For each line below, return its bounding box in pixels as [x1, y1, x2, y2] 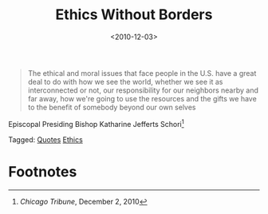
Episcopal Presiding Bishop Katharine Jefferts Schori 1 [8, 117, 185, 129]
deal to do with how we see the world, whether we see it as [27, 77, 223, 86]
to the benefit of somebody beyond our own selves [27, 102, 197, 112]
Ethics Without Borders [55, 6, 213, 24]
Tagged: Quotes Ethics [8, 134, 84, 145]
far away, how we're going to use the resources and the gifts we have [27, 93, 257, 103]
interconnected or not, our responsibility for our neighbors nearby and [27, 85, 259, 95]
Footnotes [8, 162, 77, 180]
